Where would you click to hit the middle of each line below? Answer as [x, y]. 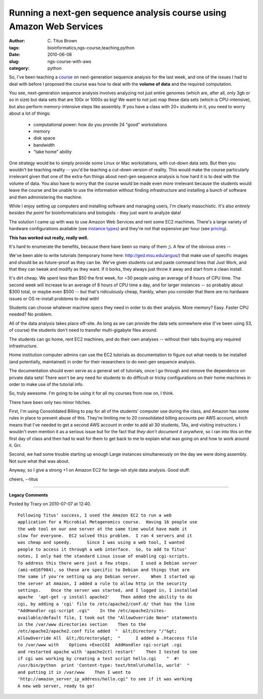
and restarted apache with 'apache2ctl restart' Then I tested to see [108, 652]
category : [19, 68]
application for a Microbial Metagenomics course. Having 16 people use [108, 522]
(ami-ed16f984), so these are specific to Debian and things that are [104, 570]
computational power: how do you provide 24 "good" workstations [100, 124]
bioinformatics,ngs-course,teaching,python [91, 48]
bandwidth [44, 145]
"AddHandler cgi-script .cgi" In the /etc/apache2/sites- [92, 611]
